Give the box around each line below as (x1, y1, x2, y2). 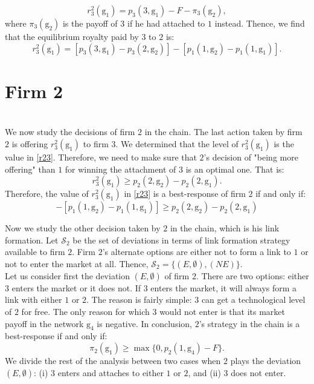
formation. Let (5, 233, 59, 246)
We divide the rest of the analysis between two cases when (5, 354, 221, 367)
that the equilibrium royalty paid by (5, 30, 139, 42)
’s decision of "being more (203, 150, 298, 163)
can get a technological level (201, 293, 306, 306)
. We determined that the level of (115, 137, 239, 150)
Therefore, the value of (5, 187, 89, 200)
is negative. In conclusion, (97, 317, 192, 329)
